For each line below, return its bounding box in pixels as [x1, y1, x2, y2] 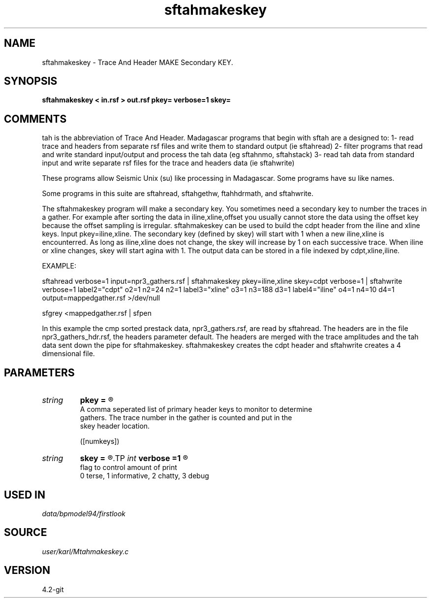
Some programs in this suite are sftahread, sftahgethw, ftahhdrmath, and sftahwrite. [42, 189, 313, 198]
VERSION [4, 564, 51, 577]
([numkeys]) [80, 437, 120, 446]
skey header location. [80, 422, 150, 431]
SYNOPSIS [4, 75, 58, 88]
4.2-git [42, 585, 64, 594]
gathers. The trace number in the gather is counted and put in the [80, 413, 292, 422]
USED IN [4, 488, 45, 501]
